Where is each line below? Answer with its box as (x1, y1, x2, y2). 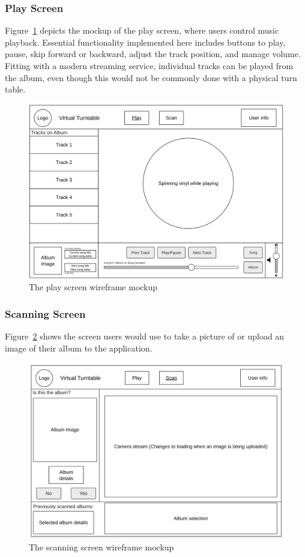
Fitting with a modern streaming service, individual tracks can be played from (5, 59, 294, 72)
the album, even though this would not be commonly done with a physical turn (5, 71, 297, 84)
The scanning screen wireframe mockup (29, 540, 174, 553)
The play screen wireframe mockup (29, 281, 158, 293)
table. (5, 83, 26, 96)
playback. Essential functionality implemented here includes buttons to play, (5, 35, 286, 48)
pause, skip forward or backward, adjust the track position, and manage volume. (5, 47, 301, 60)
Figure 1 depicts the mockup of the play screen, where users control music (5, 24, 279, 37)
